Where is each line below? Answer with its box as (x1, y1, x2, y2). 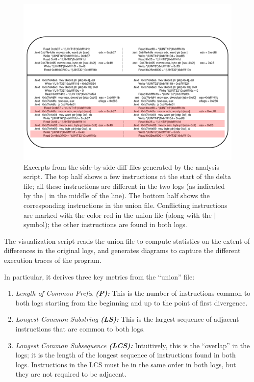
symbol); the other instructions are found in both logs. (24, 219, 187, 229)
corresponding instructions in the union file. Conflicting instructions (24, 200, 228, 210)
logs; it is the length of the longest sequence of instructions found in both (15, 350, 236, 360)
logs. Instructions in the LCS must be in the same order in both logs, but (15, 359, 236, 369)
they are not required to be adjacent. (15, 369, 127, 379)
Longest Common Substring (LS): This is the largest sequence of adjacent (15, 314, 239, 324)
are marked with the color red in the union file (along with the (24, 209, 212, 220)
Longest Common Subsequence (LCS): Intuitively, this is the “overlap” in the (15, 340, 250, 350)
